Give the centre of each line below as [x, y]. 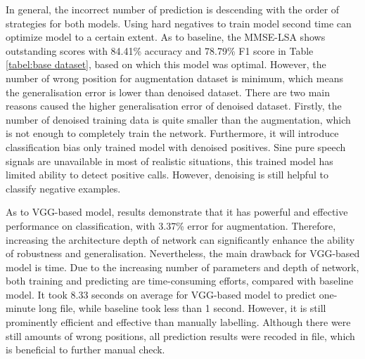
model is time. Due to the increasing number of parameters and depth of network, [182, 267]
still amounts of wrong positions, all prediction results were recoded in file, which [180, 335]
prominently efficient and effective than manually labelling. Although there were [178, 322]
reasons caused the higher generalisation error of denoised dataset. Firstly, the [174, 106]
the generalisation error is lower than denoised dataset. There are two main [168, 92]
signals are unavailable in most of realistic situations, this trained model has [169, 161]
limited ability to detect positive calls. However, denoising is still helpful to [167, 175]
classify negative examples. [63, 188]
